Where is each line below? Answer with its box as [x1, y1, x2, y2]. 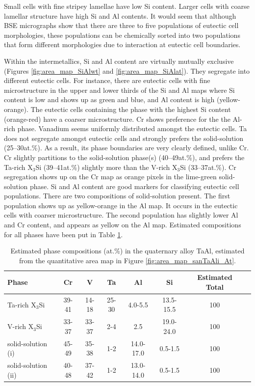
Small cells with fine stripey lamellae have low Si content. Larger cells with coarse [4, 1, 250, 11]
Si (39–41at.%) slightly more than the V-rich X [35, 162, 178, 172]
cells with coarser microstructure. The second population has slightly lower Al [4, 210, 238, 220]
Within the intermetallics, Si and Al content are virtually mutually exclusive [4, 55, 234, 66]
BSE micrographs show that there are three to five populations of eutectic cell [4, 20, 239, 30]
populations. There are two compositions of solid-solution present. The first [4, 191, 230, 201]
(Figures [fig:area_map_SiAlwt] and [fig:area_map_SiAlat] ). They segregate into [4, 65, 250, 76]
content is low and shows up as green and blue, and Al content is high [4, 94, 215, 105]
